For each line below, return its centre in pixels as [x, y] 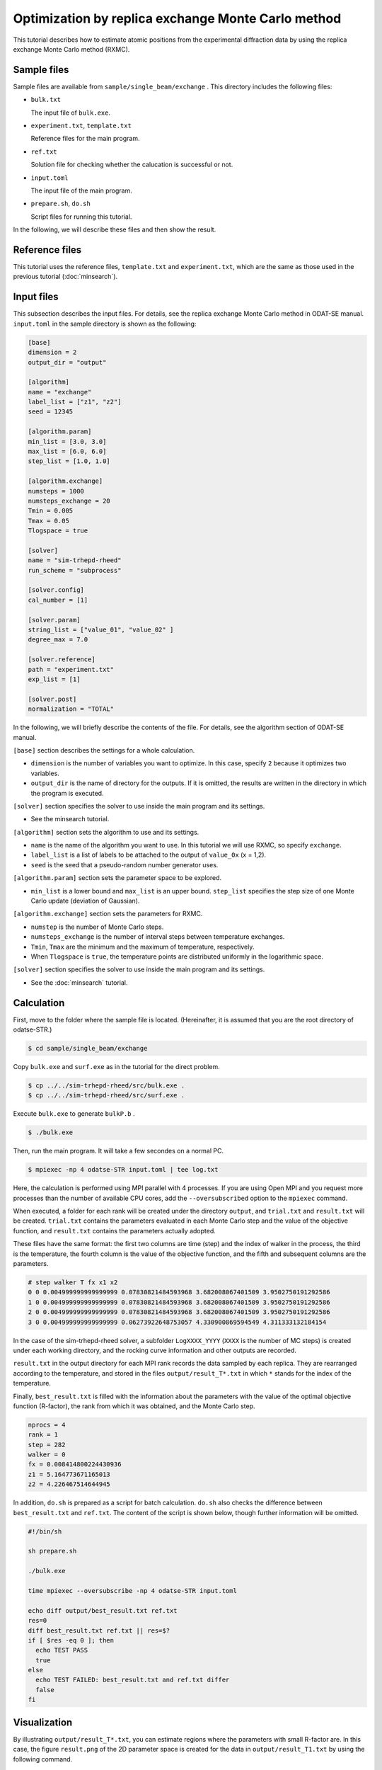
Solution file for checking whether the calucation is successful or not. [132, 165]
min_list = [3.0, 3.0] [67, 441]
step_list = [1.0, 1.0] [69, 461]
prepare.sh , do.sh [61, 204]
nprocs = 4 [47, 1424]
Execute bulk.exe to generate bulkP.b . [74, 1114]
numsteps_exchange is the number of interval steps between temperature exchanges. [158, 937]
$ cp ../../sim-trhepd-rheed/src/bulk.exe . [106, 1086]
